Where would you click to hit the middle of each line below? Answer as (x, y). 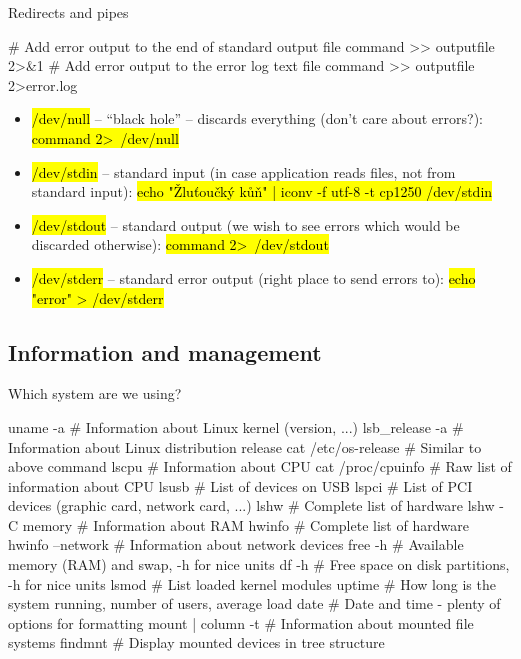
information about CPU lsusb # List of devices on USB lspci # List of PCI (240, 485)
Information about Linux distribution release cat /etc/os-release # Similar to (245, 446)
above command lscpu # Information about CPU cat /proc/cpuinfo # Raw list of (260, 466)
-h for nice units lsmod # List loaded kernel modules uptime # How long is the (252, 583)
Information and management (165, 351)
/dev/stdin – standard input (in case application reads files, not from (243, 171)
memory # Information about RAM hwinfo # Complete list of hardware (245, 524)
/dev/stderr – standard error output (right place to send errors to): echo (253, 277)
